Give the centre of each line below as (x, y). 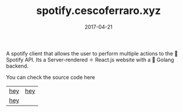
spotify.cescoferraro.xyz (99, 11)
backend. (17, 66)
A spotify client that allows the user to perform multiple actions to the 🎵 (92, 53)
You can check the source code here (51, 77)
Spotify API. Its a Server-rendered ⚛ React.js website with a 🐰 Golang (90, 60)
